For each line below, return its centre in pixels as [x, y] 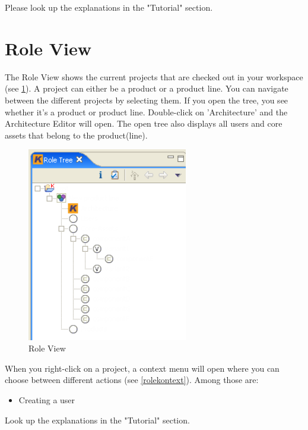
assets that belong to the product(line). [76, 135]
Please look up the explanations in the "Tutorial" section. [109, 7]
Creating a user [47, 400]
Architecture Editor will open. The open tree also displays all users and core [144, 123]
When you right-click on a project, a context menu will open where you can [142, 368]
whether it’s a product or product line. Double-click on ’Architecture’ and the [146, 112]
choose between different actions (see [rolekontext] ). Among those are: [132, 380]
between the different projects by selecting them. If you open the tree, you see [147, 100]
